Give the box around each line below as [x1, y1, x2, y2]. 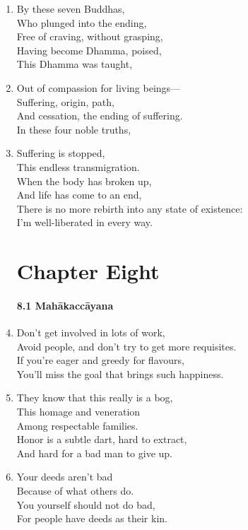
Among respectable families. [16, 418, 138, 432]
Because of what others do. [16, 483, 134, 498]
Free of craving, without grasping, [16, 29, 163, 44]
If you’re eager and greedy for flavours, [16, 353, 184, 367]
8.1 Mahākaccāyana [16, 298, 114, 312]
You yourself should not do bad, [16, 497, 155, 512]
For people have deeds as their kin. [16, 511, 167, 526]
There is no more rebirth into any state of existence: [16, 201, 243, 216]
